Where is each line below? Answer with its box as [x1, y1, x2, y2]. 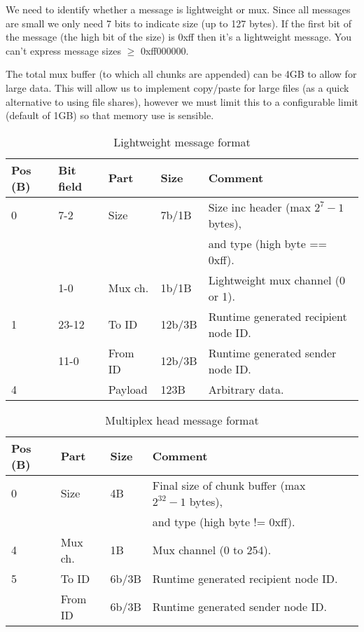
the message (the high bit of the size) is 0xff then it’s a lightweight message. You [6, 29, 351, 44]
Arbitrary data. [208, 380, 284, 397]
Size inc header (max [208, 198, 311, 215]
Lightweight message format [113, 133, 251, 150]
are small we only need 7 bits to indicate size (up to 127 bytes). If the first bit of [6, 15, 351, 30]
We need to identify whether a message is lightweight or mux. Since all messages [6, 2, 351, 16]
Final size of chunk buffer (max [152, 476, 306, 493]
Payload [108, 380, 148, 397]
